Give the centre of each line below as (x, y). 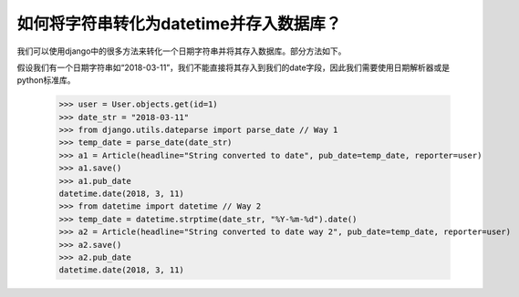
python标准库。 (46, 80)
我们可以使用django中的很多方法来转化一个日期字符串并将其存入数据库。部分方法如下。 (182, 51)
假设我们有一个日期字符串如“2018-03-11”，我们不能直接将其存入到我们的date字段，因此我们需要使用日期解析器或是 (234, 67)
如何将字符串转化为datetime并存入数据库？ (179, 24)
